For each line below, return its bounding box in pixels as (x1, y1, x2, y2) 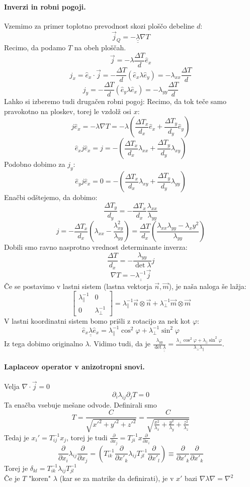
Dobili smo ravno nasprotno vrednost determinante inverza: (4, 242, 188, 252)
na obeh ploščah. (74, 42, 126, 53)
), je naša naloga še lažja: (169, 280, 246, 291)
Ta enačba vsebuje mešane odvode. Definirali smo (4, 399, 157, 410)
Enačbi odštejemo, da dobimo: (4, 192, 98, 203)
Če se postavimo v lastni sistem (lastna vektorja (4, 280, 152, 291)
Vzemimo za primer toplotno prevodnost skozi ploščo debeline (4, 20, 195, 31)
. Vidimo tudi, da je (89, 338, 150, 349)
